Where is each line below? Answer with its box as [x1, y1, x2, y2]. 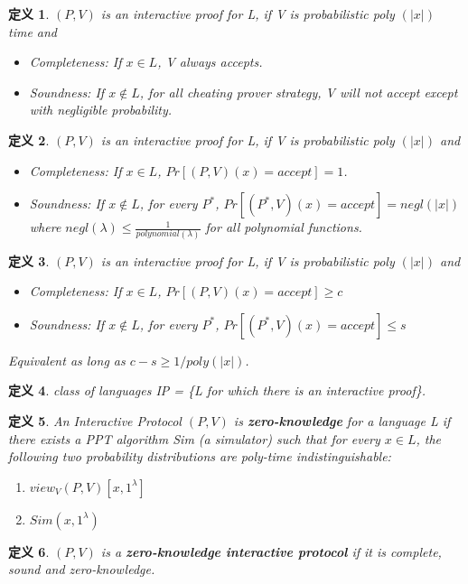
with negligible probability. [29, 100, 173, 119]
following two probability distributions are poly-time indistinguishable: [8, 447, 391, 466]
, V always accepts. [157, 52, 263, 71]
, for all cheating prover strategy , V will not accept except [139, 82, 458, 101]
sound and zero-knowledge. [8, 560, 155, 579]
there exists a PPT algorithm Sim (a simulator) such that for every [8, 429, 380, 448]
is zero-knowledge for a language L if [233, 411, 451, 430]
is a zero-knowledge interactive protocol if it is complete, [100, 542, 442, 561]
